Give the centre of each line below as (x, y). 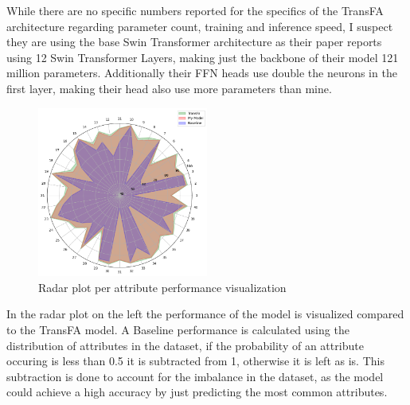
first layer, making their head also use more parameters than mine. (169, 88)
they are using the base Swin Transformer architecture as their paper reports (194, 42)
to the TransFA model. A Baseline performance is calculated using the (178, 330)
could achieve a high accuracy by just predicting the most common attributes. (197, 392)
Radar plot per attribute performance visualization (162, 287)
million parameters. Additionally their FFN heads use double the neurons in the (202, 73)
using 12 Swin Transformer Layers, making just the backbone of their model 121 (203, 57)
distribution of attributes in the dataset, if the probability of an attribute (185, 345)
